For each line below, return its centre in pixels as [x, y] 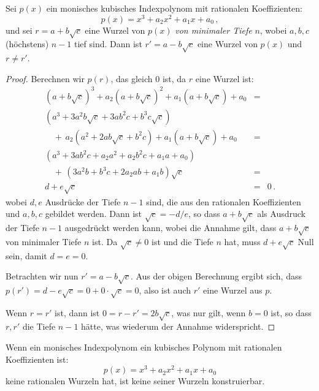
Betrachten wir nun [42, 276]
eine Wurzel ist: [225, 78]
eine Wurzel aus [233, 290]
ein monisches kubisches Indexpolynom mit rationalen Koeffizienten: [174, 8]
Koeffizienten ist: [37, 359]
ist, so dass [291, 312]
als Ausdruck [281, 214]
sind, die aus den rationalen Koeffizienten [224, 201]
